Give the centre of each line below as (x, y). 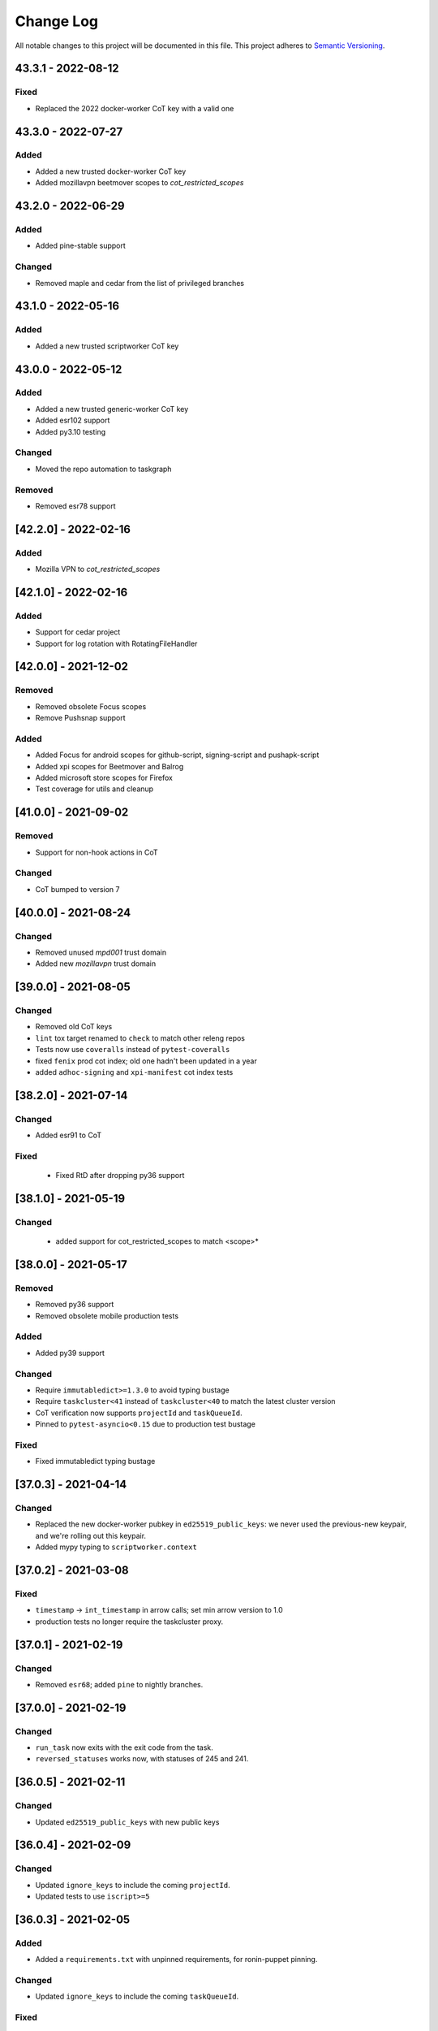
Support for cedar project (78, 632)
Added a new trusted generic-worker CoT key (112, 409)
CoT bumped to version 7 (77, 889)
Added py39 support (70, 1353)
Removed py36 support (75, 1305)
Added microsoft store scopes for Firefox (104, 778)
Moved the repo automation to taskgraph (103, 469)
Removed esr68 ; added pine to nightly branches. (119, 1684)
